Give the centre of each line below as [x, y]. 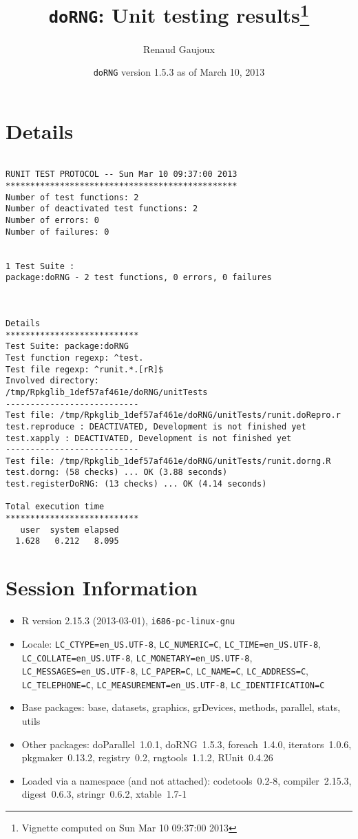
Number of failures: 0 [57, 232]
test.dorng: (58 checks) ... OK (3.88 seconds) [117, 472]
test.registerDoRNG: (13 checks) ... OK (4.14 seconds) [136, 484]
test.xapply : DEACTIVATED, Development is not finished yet [149, 438]
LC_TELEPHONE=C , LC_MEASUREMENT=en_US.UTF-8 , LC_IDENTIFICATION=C [173, 684]
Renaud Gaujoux [179, 49]
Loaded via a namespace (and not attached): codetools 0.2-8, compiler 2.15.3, [187, 780]
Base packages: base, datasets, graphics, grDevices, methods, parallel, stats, [181, 707]
